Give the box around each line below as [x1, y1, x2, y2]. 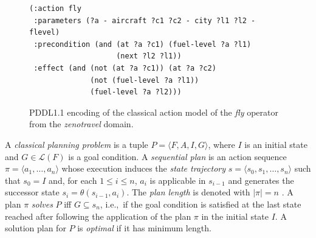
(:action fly [29, 4, 81, 13]
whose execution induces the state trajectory [61, 162, 226, 175]
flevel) [29, 28, 60, 37]
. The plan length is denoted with [126, 186, 250, 198]
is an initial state [244, 138, 307, 150]
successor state [5, 186, 60, 198]
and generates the [228, 173, 294, 186]
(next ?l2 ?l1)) [116, 52, 182, 61]
